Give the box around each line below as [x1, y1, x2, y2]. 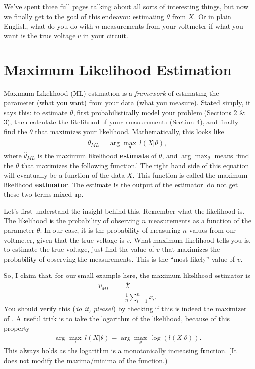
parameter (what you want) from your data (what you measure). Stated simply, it [4, 97, 251, 108]
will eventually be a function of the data [4, 170, 125, 180]
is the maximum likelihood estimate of [37, 150, 157, 160]
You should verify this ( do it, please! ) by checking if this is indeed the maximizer [4, 304, 247, 314]
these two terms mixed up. [4, 189, 84, 199]
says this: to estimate [4, 107, 68, 117]
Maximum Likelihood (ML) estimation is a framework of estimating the [4, 88, 219, 98]
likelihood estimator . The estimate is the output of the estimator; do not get [4, 179, 238, 189]
